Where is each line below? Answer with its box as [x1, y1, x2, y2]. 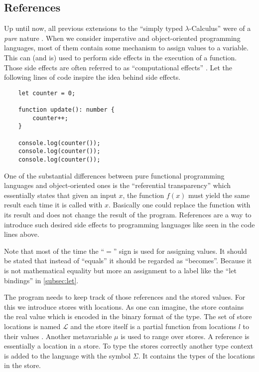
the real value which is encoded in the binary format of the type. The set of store [4, 311, 252, 322]
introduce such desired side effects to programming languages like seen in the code [4, 219, 255, 229]
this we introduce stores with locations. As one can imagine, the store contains [4, 301, 244, 312]
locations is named [4, 321, 61, 331]
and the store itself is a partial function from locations [70, 321, 236, 331]
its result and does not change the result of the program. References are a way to [4, 209, 252, 220]
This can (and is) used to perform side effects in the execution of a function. [4, 52, 237, 62]
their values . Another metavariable [4, 331, 112, 341]
